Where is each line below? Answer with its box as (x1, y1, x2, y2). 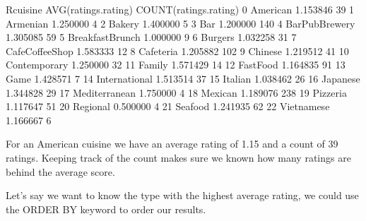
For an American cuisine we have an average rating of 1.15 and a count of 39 (6, 136, 338, 151)
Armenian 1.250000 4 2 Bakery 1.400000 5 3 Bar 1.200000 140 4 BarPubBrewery (6, 16, 355, 30)
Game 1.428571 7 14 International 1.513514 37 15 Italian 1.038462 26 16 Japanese (6, 71, 360, 85)
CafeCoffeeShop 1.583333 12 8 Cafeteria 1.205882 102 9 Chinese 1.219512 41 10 (6, 43, 349, 58)
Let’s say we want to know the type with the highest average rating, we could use (6, 188, 359, 203)
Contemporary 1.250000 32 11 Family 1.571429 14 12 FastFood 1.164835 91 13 (6, 57, 346, 72)
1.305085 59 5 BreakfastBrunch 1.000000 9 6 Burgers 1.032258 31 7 (6, 30, 297, 44)
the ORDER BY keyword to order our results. (6, 201, 206, 216)
